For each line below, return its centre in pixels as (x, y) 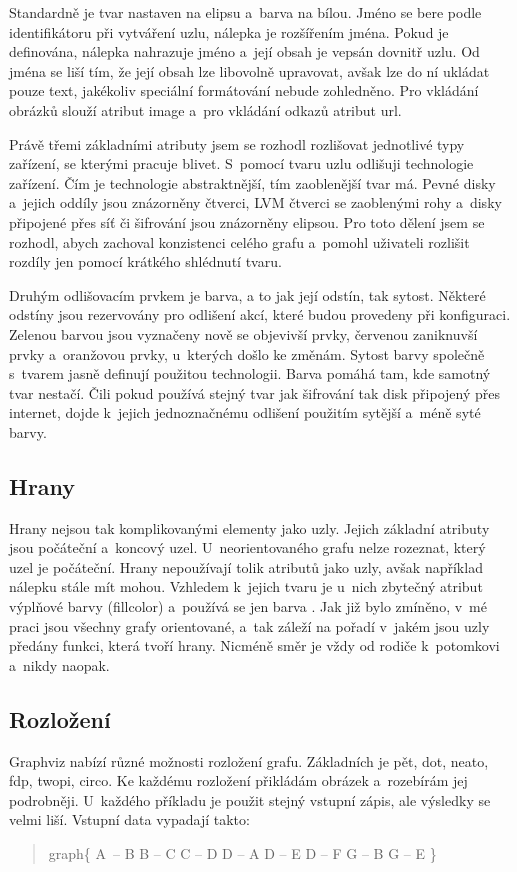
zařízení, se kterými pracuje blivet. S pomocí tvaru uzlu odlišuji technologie (241, 163)
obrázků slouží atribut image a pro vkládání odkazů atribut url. (205, 109)
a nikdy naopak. (59, 664)
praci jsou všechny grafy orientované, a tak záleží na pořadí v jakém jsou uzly (249, 625)
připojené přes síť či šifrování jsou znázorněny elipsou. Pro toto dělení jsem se (247, 221)
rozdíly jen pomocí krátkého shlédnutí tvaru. (145, 261)
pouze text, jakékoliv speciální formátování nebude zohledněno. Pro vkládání (244, 90)
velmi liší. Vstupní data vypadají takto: (129, 819)
